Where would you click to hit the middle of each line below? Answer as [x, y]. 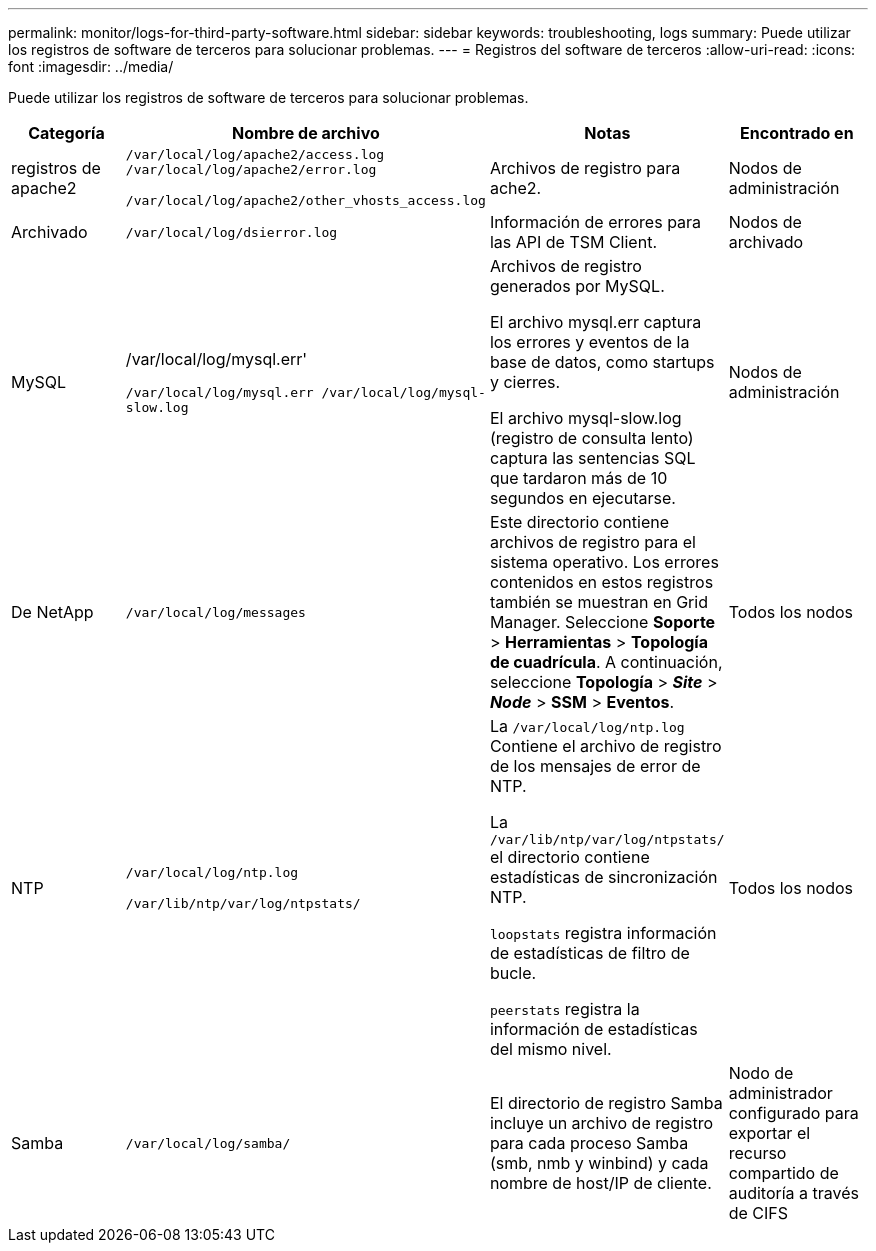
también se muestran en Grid [598, 602]
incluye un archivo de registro [601, 1123]
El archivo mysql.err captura [595, 322]
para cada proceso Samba [589, 1143]
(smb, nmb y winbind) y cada [599, 1163]
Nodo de [761, 1073]
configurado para [793, 1113]
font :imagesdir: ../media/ [91, 66]
